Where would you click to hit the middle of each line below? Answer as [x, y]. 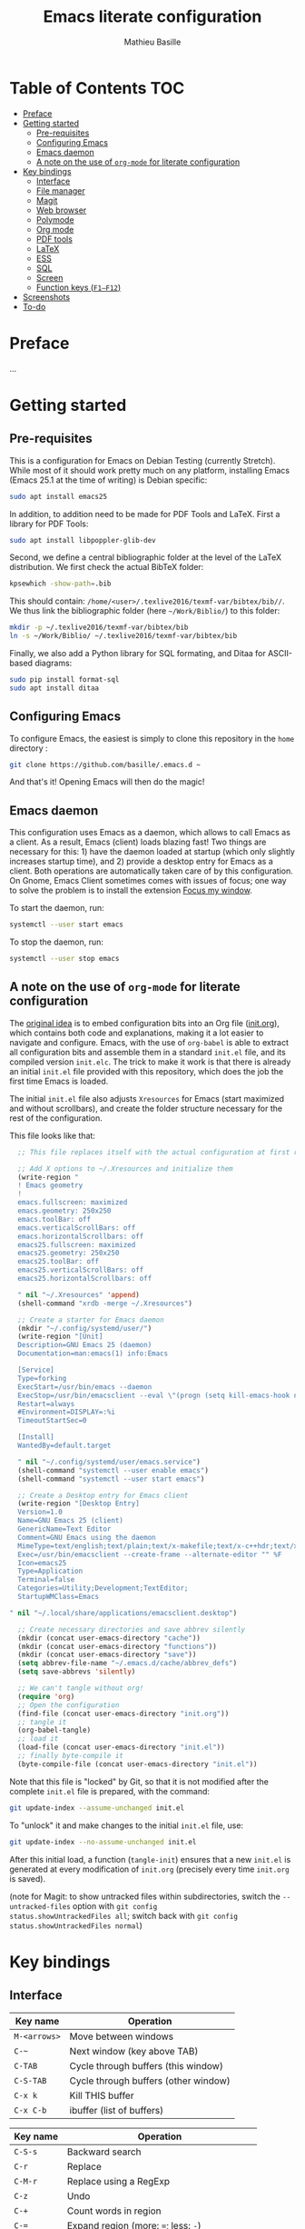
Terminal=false [46, 1580]
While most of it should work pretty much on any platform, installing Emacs [150, 470]
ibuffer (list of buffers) [117, 2110]
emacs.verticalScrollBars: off [77, 1228]
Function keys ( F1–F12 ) [79, 287]
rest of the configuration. [56, 1118]
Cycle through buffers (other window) [150, 2081]
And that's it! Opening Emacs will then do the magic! [107, 782]
